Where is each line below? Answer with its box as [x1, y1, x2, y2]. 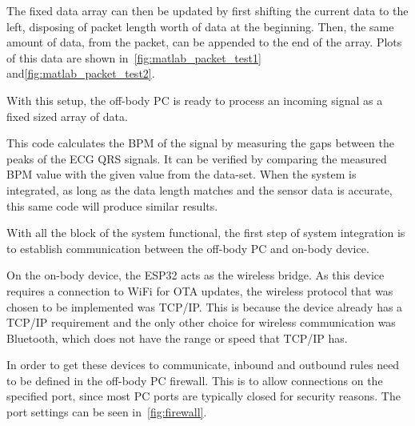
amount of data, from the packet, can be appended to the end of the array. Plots [6, 34, 402, 50]
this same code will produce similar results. [6, 197, 218, 214]
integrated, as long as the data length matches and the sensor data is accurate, [6, 181, 393, 198]
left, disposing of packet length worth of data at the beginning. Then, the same [6, 18, 394, 34]
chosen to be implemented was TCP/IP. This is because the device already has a [6, 298, 403, 315]
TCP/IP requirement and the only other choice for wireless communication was [6, 314, 396, 331]
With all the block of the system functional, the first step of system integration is [6, 224, 405, 241]
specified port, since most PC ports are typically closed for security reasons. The [6, 388, 401, 404]
